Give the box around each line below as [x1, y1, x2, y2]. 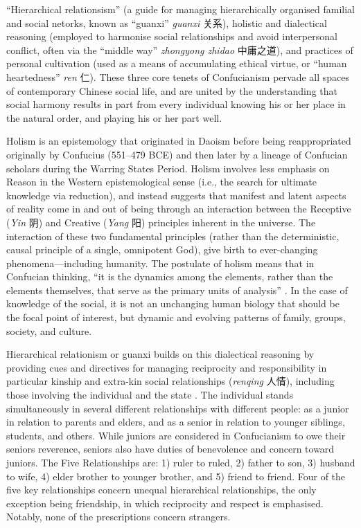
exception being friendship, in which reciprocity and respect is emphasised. [6, 495, 324, 510]
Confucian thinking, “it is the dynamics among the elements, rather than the [6, 269, 333, 284]
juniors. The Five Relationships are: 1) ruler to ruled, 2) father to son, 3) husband [6, 455, 355, 469]
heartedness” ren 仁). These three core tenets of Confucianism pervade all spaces [6, 69, 349, 84]
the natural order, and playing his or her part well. [6, 110, 222, 125]
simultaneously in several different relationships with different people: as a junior [6, 401, 349, 415]
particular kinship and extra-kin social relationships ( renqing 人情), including [6, 374, 335, 388]
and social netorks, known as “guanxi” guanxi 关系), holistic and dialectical [6, 15, 327, 30]
